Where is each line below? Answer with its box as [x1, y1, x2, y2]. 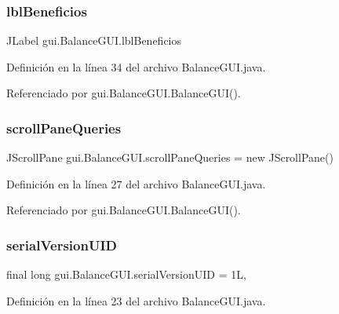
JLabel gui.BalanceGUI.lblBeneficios [6, 32, 182, 49]
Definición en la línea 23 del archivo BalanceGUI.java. [6, 292, 266, 309]
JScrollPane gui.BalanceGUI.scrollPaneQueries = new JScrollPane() [6, 149, 334, 166]
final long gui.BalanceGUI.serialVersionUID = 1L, [6, 266, 246, 283]
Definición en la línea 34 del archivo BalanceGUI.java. [6, 58, 266, 75]
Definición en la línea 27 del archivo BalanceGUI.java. [6, 175, 266, 192]
